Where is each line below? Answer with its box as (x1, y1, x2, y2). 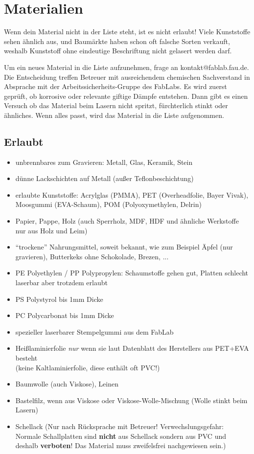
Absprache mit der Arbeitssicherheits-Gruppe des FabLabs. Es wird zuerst (4, 81, 227, 91)
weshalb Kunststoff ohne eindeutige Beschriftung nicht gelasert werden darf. (4, 45, 232, 56)
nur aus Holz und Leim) (15, 225, 88, 235)
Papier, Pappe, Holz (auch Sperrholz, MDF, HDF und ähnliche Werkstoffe (15, 216, 239, 226)
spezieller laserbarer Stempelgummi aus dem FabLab (15, 326, 174, 337)
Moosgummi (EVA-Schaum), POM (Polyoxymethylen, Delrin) (15, 199, 202, 209)
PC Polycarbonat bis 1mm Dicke (15, 310, 114, 320)
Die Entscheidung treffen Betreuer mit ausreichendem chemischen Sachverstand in (4, 71, 250, 82)
